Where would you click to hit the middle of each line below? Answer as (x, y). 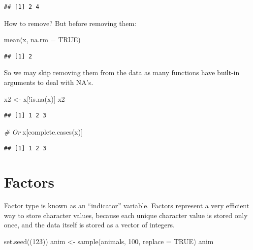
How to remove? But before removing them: (70, 23)
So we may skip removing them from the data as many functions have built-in (122, 72)
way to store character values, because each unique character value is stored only (126, 215)
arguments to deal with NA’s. (49, 82)
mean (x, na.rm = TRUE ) (42, 40)
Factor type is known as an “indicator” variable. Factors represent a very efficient (127, 206)
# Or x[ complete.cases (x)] (44, 131)
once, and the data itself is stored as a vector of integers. (89, 225)
